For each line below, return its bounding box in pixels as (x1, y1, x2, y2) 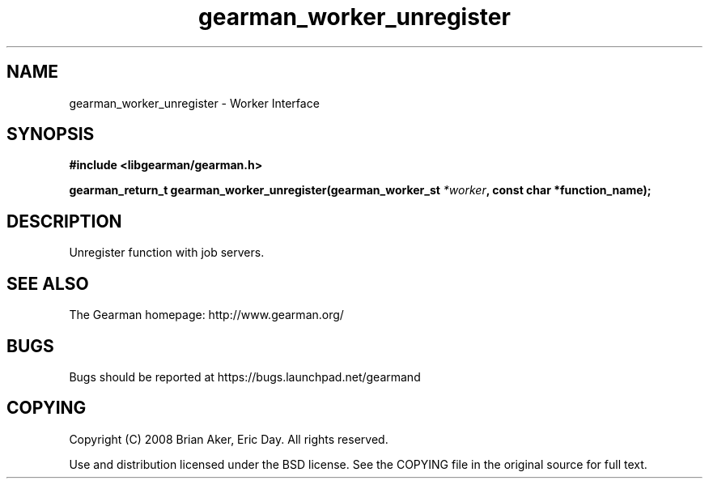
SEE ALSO (6, 273, 89, 294)
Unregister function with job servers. (69, 245, 265, 260)
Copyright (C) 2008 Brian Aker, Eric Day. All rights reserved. (69, 432, 388, 446)
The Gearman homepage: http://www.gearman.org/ (69, 308, 344, 322)
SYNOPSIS (6, 124, 95, 145)
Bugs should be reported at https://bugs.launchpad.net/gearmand (69, 369, 421, 384)
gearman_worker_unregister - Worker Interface (69, 96, 320, 110)
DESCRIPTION (6, 211, 122, 232)
